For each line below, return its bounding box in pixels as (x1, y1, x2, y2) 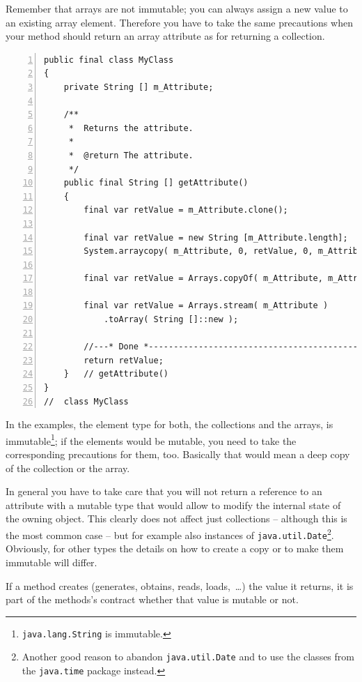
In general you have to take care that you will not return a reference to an (6, 484, 322, 499)
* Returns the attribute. (68, 123, 194, 133)
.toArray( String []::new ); (103, 315, 239, 325)
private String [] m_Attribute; (63, 82, 214, 92)
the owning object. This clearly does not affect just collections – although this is (6, 511, 347, 526)
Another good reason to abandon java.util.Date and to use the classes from (22, 649, 354, 664)
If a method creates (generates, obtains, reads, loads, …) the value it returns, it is (6, 578, 354, 593)
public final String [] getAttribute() (63, 178, 249, 188)
